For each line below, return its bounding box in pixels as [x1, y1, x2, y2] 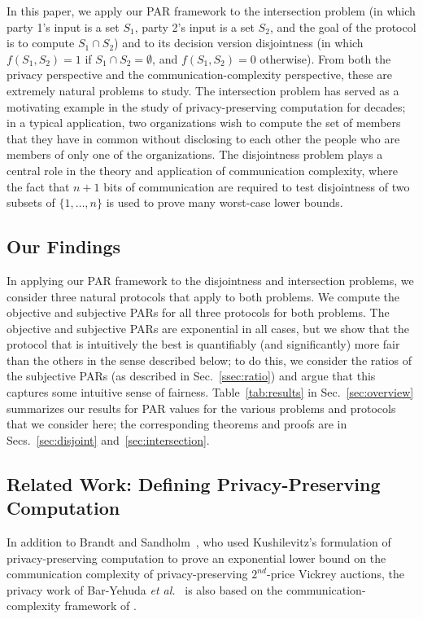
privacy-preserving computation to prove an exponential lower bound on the [7, 549, 386, 566]
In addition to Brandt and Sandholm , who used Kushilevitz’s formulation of [7, 533, 391, 551]
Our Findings [7, 234, 121, 259]
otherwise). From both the [259, 50, 391, 67]
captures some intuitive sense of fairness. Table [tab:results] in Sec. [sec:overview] [7, 384, 414, 401]
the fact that [7, 178, 70, 195]
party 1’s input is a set [7, 18, 120, 35]
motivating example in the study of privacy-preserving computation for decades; [7, 98, 406, 115]
